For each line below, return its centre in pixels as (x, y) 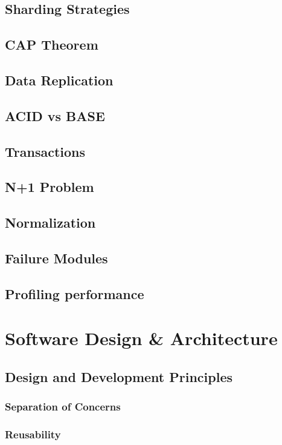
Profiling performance (75, 293)
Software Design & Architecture (141, 338)
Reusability (33, 434)
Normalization (50, 222)
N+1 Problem (50, 187)
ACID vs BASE (55, 115)
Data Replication (59, 80)
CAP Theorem (52, 44)
